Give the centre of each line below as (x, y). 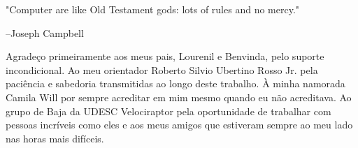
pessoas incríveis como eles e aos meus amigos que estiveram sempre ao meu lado (179, 125)
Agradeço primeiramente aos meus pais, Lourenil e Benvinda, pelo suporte (165, 56)
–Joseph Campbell (45, 32)
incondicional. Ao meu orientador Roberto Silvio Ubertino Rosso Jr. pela (162, 69)
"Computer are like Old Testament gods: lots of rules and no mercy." (153, 9)
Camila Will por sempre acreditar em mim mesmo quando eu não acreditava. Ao (179, 97)
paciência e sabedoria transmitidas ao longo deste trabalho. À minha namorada (176, 83)
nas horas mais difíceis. (55, 138)
